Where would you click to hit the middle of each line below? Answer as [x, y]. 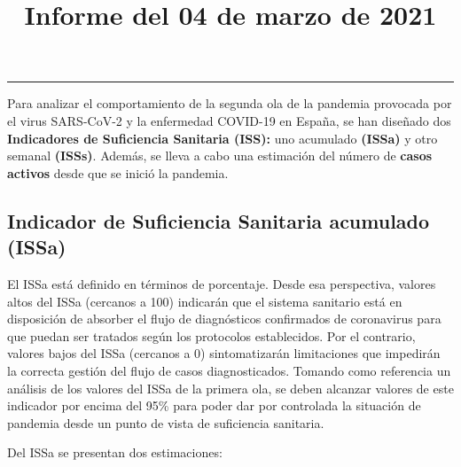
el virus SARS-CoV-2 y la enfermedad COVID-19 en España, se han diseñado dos [229, 120]
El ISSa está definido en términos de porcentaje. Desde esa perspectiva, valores [222, 283]
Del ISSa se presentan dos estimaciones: [115, 452]
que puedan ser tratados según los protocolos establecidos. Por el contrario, [211, 335]
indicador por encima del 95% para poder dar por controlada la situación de [214, 405]
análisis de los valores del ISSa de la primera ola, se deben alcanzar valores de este [230, 388]
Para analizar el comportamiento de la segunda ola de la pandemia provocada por [230, 103]
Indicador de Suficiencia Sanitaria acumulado [219, 220]
